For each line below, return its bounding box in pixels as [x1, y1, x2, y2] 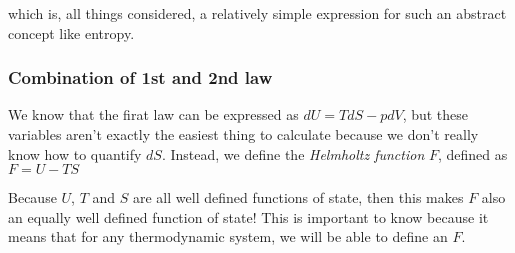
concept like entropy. [8, 22, 135, 43]
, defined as [437, 143, 508, 164]
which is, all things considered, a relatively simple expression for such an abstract [8, 3, 507, 23]
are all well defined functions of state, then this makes [133, 187, 464, 208]
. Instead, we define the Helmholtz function [161, 143, 425, 164]
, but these [402, 104, 469, 125]
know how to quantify [8, 143, 142, 164]
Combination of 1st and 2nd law [8, 65, 273, 90]
